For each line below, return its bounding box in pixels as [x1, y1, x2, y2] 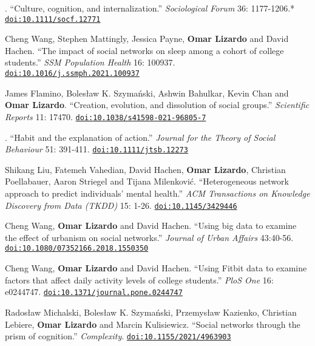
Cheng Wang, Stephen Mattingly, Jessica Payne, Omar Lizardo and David [5, 32, 289, 45]
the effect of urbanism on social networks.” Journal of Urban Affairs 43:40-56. [5, 231, 294, 243]
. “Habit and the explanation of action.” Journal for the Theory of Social [5, 131, 276, 143]
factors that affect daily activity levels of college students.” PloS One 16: [5, 273, 274, 286]
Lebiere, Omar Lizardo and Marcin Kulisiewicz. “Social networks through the [5, 317, 300, 330]
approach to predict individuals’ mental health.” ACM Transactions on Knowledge [5, 186, 310, 199]
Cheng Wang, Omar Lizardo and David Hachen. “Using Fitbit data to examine [5, 262, 307, 274]
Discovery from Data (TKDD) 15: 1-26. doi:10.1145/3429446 [5, 198, 237, 211]
